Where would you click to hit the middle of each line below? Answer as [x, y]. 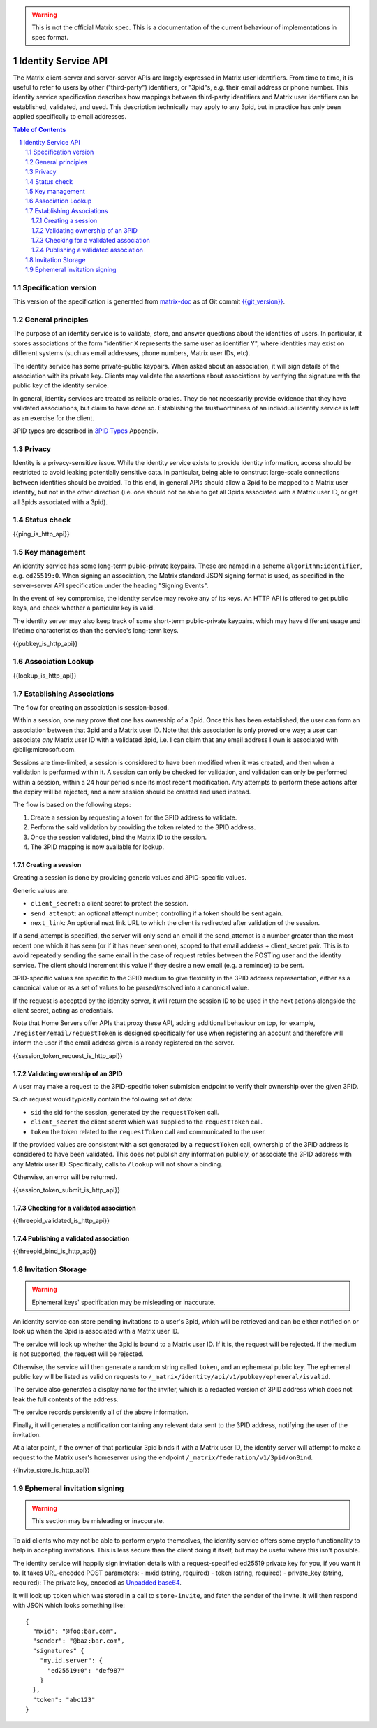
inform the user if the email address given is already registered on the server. [124, 1043]
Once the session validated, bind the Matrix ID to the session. [119, 837]
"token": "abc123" [64, 1700]
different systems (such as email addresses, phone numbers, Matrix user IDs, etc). [132, 353]
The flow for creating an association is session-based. [91, 707]
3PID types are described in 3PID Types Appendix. [86, 431]
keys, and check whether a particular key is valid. [84, 608]
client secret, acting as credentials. [63, 1011]
